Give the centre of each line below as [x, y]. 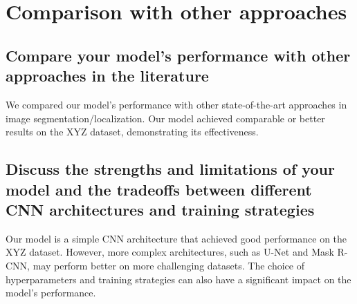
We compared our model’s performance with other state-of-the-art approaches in [176, 104]
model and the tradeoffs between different [159, 189]
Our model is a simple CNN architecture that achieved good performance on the [176, 238]
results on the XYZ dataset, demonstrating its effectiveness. [132, 132]
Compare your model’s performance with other [178, 55]
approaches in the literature [107, 76]
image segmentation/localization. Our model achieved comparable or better [165, 118]
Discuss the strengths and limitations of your [170, 169]
